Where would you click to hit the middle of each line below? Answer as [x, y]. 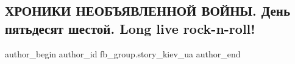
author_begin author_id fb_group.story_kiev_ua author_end [123, 53]
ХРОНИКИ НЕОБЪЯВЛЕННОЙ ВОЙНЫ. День [148, 11]
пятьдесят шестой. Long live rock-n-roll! [130, 28]
